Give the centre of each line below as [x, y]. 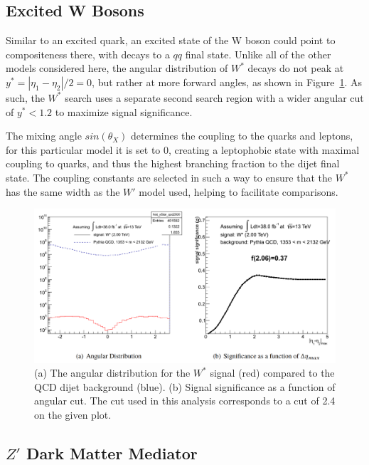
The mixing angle [44, 136]
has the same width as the [63, 191]
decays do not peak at [296, 68]
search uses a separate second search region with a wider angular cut [214, 97]
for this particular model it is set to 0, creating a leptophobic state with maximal [183, 149]
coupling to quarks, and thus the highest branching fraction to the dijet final [173, 163]
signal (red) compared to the [272, 373]
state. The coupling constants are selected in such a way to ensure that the [169, 177]
